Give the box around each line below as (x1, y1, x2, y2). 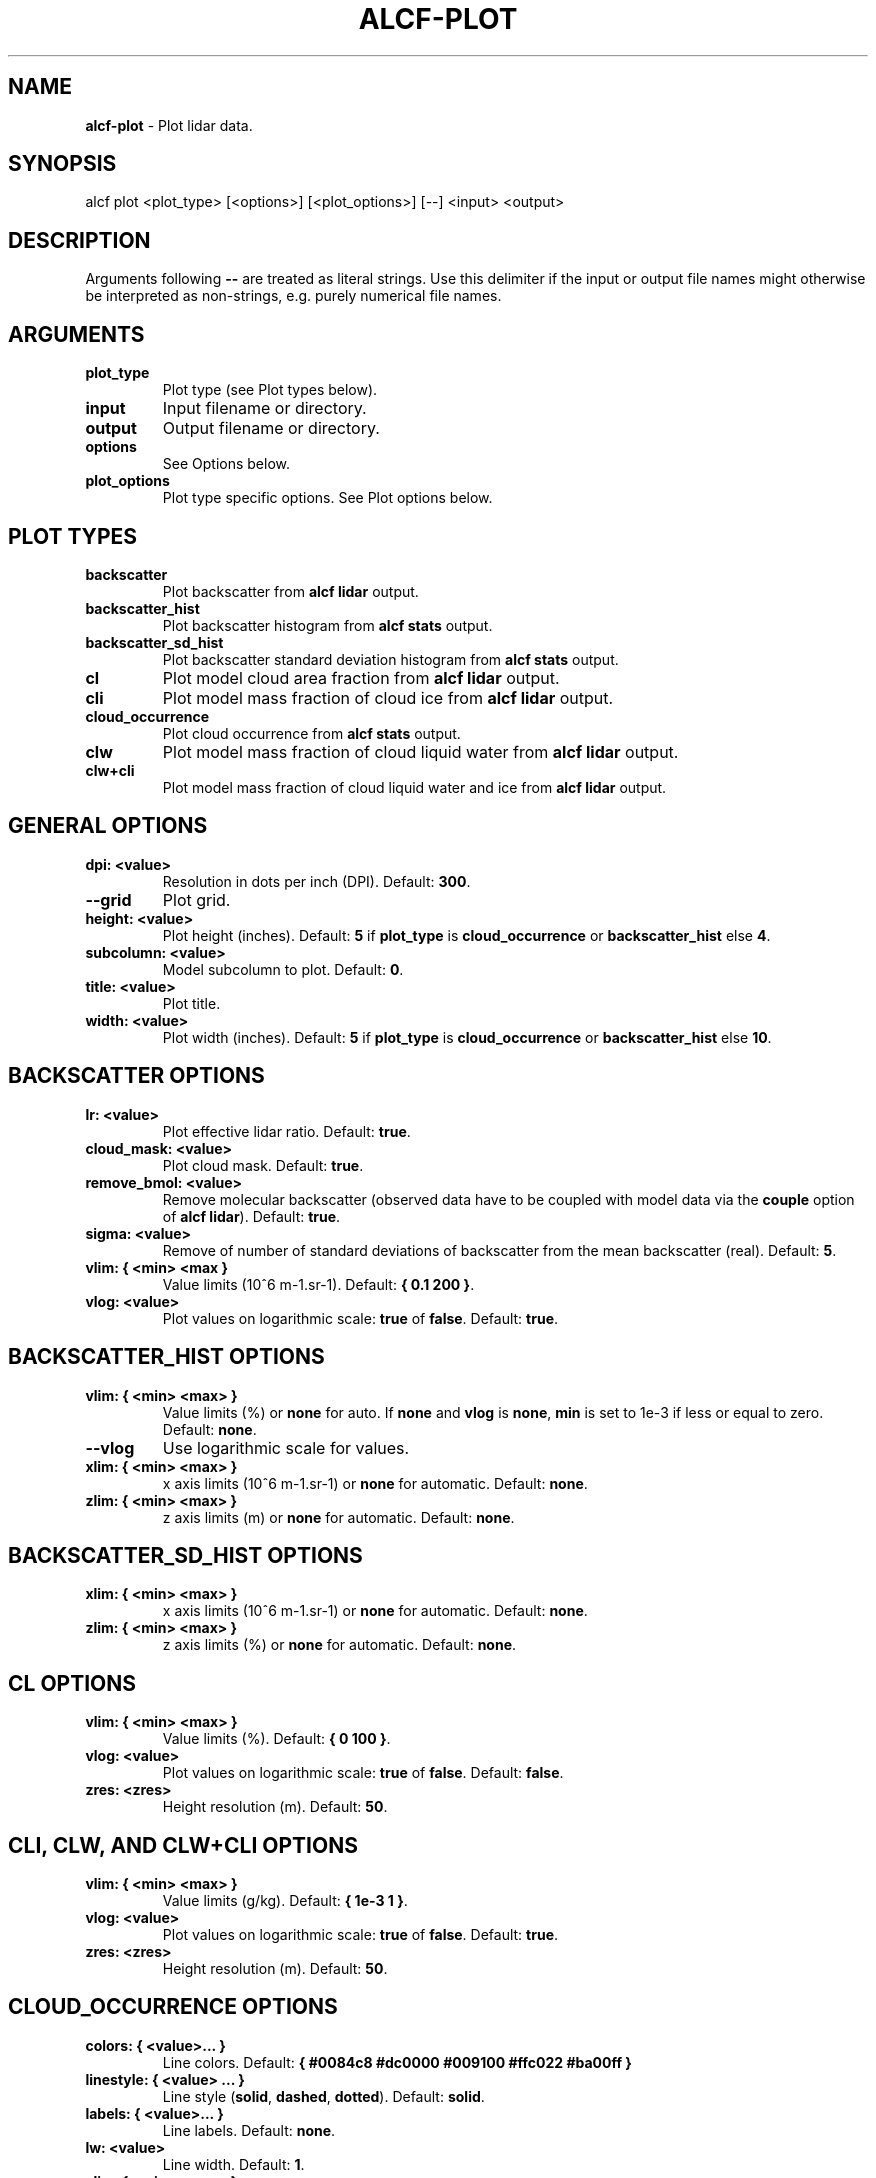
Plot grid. (162, 889, 231, 910)
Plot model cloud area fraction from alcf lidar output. (162, 667, 560, 688)
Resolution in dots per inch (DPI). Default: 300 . (162, 872, 471, 890)
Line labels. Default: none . (162, 2121, 336, 2139)
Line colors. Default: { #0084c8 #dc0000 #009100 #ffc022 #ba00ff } (162, 2053, 632, 2071)
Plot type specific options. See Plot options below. (162, 489, 493, 507)
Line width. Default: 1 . (162, 2155, 305, 2173)
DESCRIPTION (8, 227, 151, 253)
